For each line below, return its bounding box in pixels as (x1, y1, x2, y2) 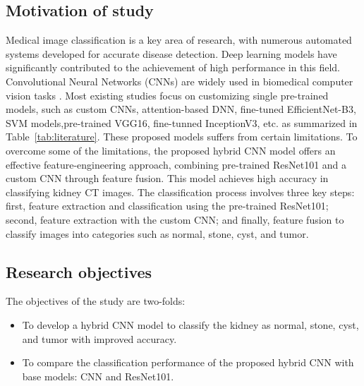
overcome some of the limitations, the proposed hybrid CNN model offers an (6, 143, 336, 157)
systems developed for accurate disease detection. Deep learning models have (6, 46, 337, 61)
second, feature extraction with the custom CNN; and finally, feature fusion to (6, 212, 344, 227)
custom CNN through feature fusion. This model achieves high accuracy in (6, 171, 329, 186)
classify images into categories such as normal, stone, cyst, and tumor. (6, 226, 309, 241)
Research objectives (6, 260, 152, 282)
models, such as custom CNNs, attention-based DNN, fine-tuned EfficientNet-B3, (6, 102, 356, 116)
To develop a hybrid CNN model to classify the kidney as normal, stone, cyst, (22, 317, 359, 332)
